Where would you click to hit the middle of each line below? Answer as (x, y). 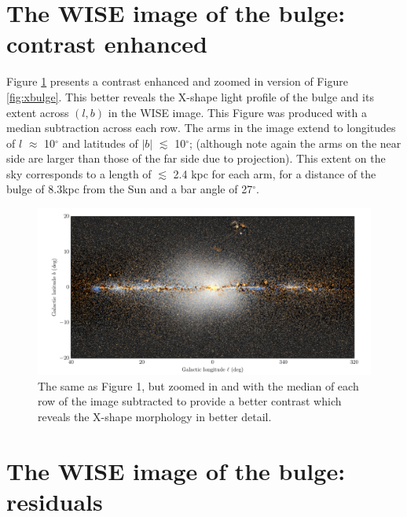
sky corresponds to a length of (79, 173)
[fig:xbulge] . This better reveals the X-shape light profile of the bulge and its (190, 96)
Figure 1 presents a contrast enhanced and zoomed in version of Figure (177, 81)
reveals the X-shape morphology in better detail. (155, 416)
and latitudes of (100, 143)
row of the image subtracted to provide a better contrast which (190, 401)
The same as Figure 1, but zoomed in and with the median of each (198, 385)
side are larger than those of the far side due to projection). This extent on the (196, 158)
